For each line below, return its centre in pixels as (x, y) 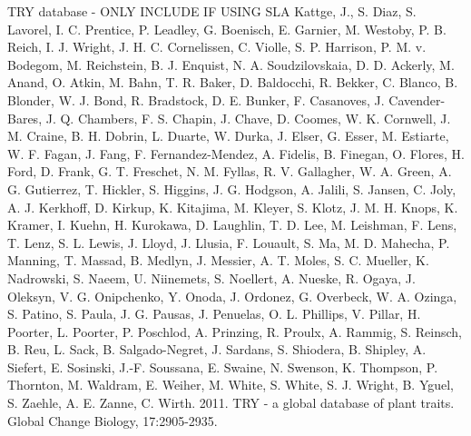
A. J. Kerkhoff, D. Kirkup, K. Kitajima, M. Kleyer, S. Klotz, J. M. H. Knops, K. (233, 207)
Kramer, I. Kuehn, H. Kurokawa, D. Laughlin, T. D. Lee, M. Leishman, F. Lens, (232, 225)
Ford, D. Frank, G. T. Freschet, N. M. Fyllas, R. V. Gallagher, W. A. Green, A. (230, 171)
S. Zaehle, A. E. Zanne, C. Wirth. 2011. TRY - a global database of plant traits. (231, 403)
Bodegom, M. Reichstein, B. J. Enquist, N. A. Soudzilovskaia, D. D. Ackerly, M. (231, 64)
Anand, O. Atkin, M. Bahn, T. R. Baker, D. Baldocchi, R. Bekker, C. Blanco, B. (233, 82)
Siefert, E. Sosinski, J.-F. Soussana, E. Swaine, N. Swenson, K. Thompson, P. (223, 367)
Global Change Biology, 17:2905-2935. (113, 420)
